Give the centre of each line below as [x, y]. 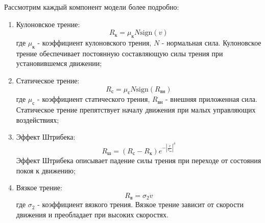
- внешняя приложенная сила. [211, 99]
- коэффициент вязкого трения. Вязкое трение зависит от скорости [140, 204]
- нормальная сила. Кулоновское [211, 42]
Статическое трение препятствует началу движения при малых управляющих [136, 110]
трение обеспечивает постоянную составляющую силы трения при [119, 53]
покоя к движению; [46, 170]
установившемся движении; [59, 63]
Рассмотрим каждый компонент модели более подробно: [92, 7]
